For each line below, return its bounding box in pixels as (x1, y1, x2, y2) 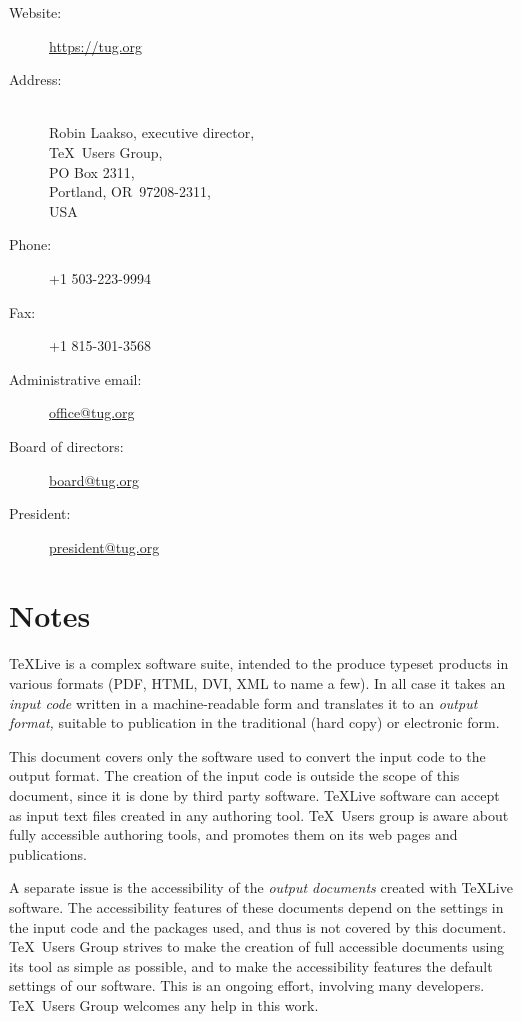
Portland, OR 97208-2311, (49, 181, 211, 202)
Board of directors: (9, 435, 124, 456)
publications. (9, 843, 87, 864)
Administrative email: (9, 368, 142, 389)
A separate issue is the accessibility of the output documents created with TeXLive (9, 877, 513, 898)
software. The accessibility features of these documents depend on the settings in (9, 896, 504, 917)
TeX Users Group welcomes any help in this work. (9, 994, 319, 1015)
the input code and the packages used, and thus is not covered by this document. (9, 916, 507, 937)
